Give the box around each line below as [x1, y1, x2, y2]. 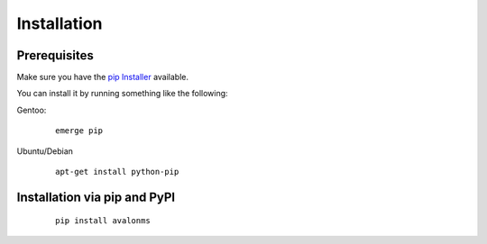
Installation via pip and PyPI [16, 189, 176, 204]
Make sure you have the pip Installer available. [16, 72, 189, 83]
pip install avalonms [55, 216, 151, 226]
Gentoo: [16, 104, 47, 115]
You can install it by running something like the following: [16, 88, 229, 99]
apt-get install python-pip [55, 167, 179, 177]
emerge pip [55, 126, 104, 136]
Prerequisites [16, 48, 94, 63]
